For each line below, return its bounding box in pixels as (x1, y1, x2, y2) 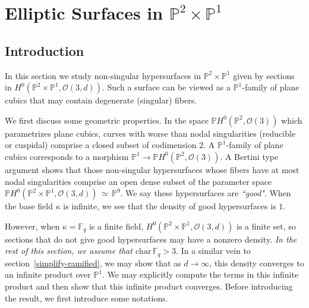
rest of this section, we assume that (5, 244, 133, 257)
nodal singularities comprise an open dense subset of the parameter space (5, 175, 272, 187)
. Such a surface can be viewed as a (102, 81, 231, 93)
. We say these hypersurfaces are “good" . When (120, 187, 291, 199)
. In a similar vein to (176, 244, 251, 257)
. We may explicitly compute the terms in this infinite (102, 268, 299, 281)
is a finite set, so (237, 219, 296, 232)
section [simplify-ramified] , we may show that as (5, 256, 181, 269)
